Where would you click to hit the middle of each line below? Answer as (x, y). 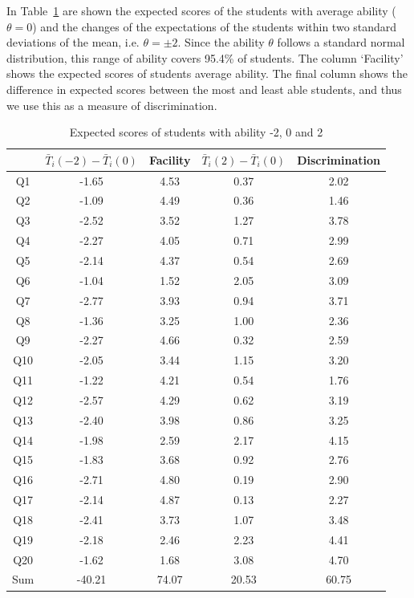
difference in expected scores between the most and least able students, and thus (204, 89)
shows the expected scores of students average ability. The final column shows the (207, 73)
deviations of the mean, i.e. (73, 42)
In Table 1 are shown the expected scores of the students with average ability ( (201, 10)
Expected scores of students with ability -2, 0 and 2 (196, 132)
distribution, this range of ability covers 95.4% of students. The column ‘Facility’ (205, 57)
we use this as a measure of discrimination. (112, 105)
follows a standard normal (341, 42)
